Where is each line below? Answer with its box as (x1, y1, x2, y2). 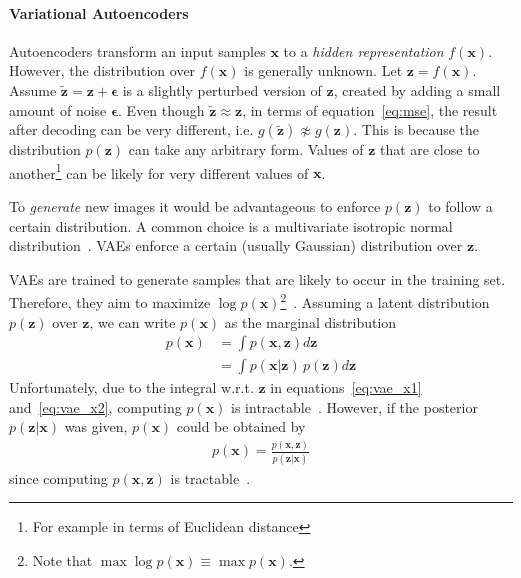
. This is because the (353, 119, 480, 140)
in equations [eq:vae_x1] (270, 377, 422, 398)
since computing (9, 467, 108, 488)
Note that (32, 549, 93, 570)
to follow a (428, 196, 493, 217)
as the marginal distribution (224, 311, 397, 332)
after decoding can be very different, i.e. (9, 119, 254, 140)
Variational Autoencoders (9, 2, 189, 23)
